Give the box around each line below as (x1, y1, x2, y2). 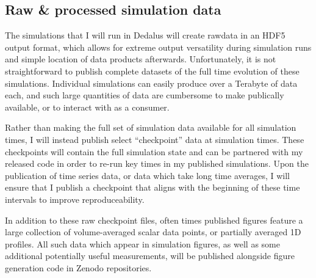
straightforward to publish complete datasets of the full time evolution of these (5, 64, 300, 77)
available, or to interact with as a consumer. (5, 100, 170, 113)
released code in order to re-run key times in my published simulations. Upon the (5, 157, 309, 170)
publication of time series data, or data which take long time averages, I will (5, 169, 290, 181)
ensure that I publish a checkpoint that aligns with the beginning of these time (5, 181, 300, 194)
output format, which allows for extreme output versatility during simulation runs (5, 40, 312, 53)
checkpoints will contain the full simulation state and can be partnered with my (5, 145, 303, 158)
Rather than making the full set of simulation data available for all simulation (5, 121, 296, 134)
